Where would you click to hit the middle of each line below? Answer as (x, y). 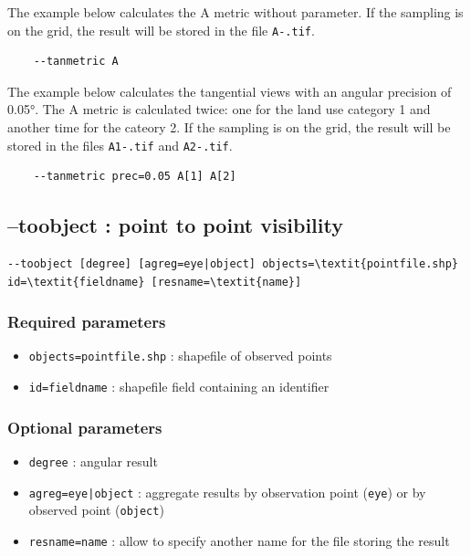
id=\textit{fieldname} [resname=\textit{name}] (155, 282)
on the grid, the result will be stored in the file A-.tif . (161, 30)
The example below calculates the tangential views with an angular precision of (230, 91)
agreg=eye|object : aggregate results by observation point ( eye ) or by (227, 492)
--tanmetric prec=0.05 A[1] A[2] (135, 177)
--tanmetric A (76, 62)
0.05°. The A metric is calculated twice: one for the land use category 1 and (219, 109)
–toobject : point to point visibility (175, 225)
